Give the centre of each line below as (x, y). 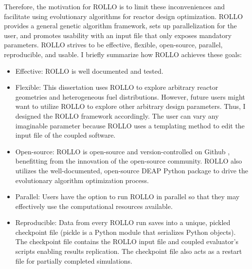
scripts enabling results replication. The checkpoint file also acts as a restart (129, 251)
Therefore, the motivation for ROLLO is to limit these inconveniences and (114, 6)
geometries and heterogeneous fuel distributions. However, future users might (130, 96)
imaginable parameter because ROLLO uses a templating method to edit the (130, 125)
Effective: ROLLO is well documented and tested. (89, 71)
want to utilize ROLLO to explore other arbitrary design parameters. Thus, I (130, 106)
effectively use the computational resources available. (94, 206)
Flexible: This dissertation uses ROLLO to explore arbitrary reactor (117, 87)
